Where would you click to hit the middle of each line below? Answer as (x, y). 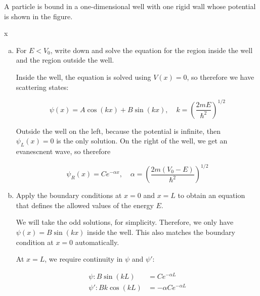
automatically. (97, 242)
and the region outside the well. (65, 60)
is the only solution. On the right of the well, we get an (142, 141)
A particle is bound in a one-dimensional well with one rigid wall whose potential (130, 6)
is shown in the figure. (38, 16)
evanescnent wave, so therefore (63, 151)
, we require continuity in (84, 259)
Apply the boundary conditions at (69, 195)
